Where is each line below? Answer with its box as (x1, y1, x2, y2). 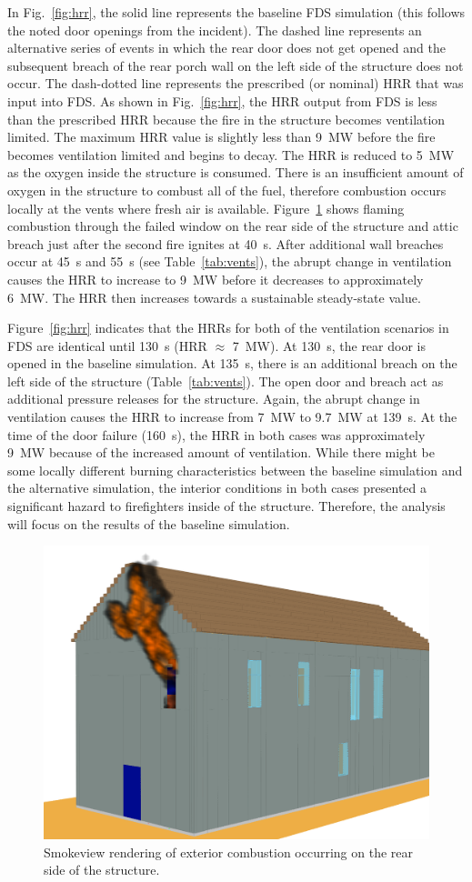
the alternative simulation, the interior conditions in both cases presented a (7, 478, 427, 497)
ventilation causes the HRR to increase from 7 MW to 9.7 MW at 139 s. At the (7, 407, 457, 426)
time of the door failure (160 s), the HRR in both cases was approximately (7, 425, 426, 444)
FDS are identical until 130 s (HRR (7, 336, 207, 355)
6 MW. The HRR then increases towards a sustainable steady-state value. (7, 287, 421, 306)
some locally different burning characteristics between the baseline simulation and (7, 460, 463, 479)
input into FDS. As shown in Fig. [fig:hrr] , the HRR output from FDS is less (7, 91, 437, 110)
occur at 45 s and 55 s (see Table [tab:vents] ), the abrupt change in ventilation (7, 252, 452, 271)
